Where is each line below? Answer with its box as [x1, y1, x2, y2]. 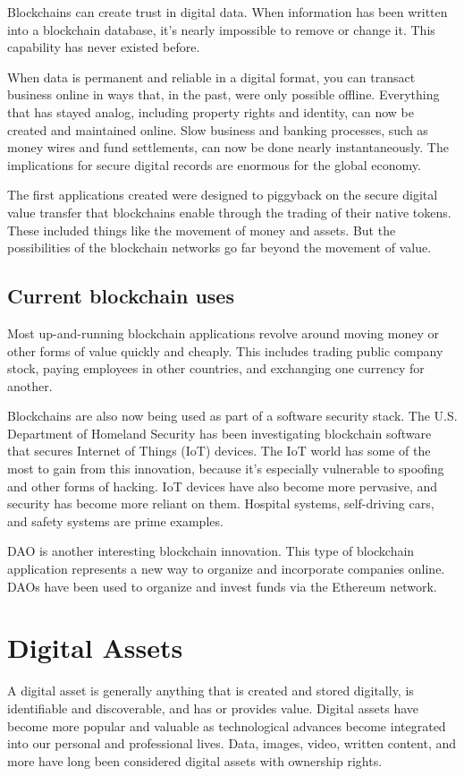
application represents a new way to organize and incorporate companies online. [7, 559, 445, 578]
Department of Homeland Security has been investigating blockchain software [7, 423, 432, 442]
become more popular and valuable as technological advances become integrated [7, 716, 446, 735]
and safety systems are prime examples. [7, 511, 224, 530]
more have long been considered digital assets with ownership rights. [7, 751, 383, 770]
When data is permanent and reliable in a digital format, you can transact [7, 67, 416, 86]
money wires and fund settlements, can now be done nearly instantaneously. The [7, 138, 449, 157]
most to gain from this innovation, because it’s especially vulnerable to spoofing [7, 459, 444, 478]
